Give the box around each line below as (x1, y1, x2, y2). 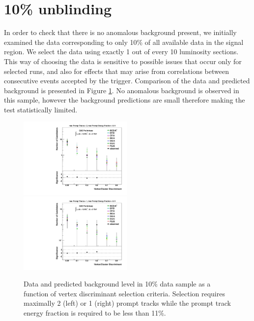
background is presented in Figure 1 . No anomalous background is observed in (4, 85, 239, 95)
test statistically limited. (4, 104, 78, 114)
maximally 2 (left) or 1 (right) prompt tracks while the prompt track (24, 298, 231, 308)
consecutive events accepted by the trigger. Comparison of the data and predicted (4, 75, 250, 86)
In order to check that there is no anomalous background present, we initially (4, 27, 237, 37)
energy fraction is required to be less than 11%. (24, 308, 166, 318)
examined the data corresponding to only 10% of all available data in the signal (4, 36, 244, 47)
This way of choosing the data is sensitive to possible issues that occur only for (4, 56, 242, 66)
